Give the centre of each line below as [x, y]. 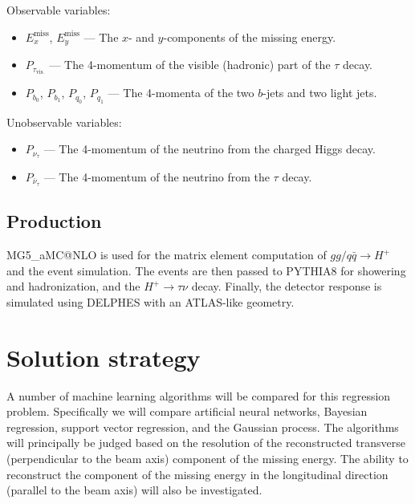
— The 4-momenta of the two [181, 93]
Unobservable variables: [64, 122]
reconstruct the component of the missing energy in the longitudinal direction [197, 474]
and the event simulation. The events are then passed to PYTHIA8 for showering [206, 270]
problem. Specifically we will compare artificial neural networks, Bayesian [187, 411]
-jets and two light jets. [320, 93]
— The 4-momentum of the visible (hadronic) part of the [190, 65]
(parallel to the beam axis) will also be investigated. [134, 490]
